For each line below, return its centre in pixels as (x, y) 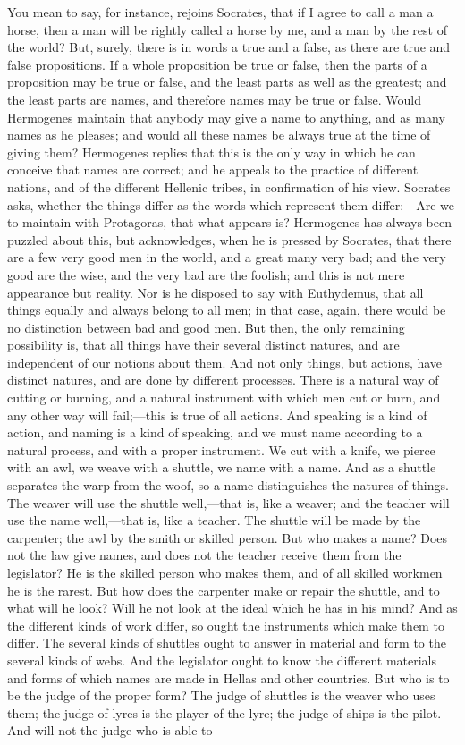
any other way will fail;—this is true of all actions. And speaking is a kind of (217, 415)
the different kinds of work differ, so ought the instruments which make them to (226, 625)
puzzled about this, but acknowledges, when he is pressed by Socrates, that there (229, 239)
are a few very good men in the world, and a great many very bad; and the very (227, 257)
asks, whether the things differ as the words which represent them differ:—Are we (231, 204)
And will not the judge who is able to (110, 730)
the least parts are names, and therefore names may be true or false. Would (214, 99)
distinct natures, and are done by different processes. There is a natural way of (223, 380)
